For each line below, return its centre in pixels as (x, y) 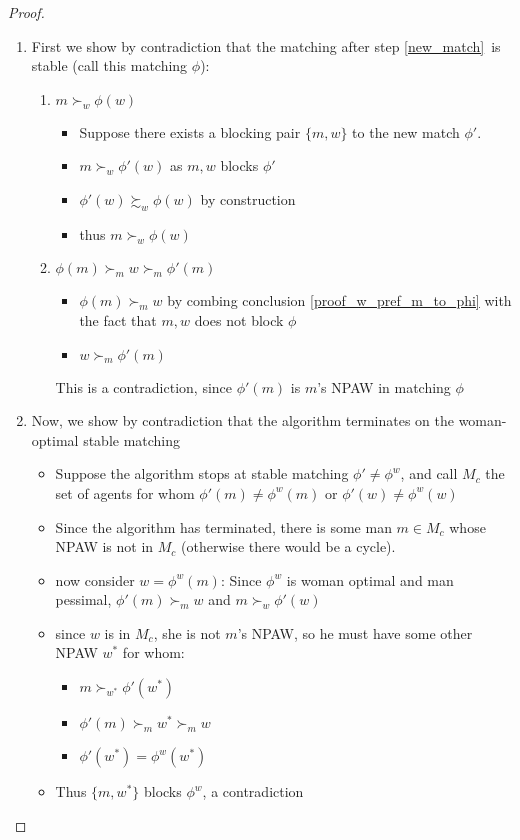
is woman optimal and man (370, 579)
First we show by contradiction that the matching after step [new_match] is (266, 45)
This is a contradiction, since (144, 386)
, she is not (187, 632)
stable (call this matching (109, 65)
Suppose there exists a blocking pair (190, 131)
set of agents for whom (125, 492)
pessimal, (83, 599)
